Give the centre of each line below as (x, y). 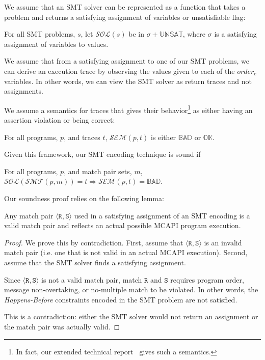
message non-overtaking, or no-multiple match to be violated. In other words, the (131, 289)
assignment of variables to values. (56, 44)
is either (163, 137)
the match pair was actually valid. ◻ (62, 326)
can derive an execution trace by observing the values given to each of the (120, 71)
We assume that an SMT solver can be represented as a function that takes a (125, 7)
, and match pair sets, (98, 171)
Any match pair (29, 215)
